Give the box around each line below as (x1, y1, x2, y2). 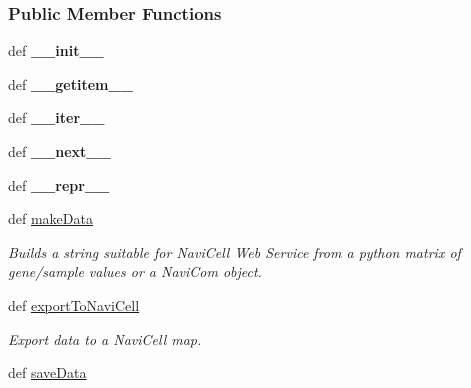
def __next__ (8, 141, 111, 161)
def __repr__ (8, 174, 110, 195)
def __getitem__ (8, 73, 133, 94)
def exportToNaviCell (8, 294, 140, 315)
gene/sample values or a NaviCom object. (8, 261, 262, 282)
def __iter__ (8, 107, 105, 128)
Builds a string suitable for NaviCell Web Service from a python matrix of (8, 241, 461, 262)
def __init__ (8, 40, 104, 61)
